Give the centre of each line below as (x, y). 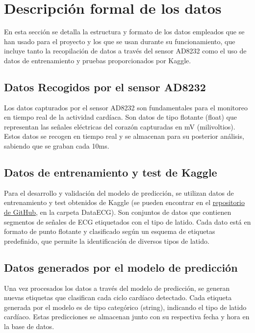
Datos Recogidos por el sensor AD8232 (105, 87)
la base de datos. (29, 326)
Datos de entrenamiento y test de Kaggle (111, 172)
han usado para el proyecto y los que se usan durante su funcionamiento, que (120, 41)
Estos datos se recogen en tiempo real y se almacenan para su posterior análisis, (124, 136)
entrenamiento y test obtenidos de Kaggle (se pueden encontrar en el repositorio (124, 202)
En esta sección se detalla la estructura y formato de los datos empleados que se (124, 32)
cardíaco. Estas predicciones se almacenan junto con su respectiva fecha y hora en (127, 317)
